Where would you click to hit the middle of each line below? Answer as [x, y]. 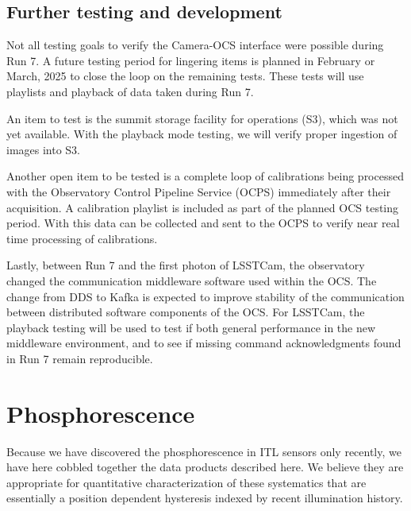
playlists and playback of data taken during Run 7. [130, 91]
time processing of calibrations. [82, 238]
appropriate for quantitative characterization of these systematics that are [186, 482]
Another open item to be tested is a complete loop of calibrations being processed [205, 176]
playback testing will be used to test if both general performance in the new [191, 327]
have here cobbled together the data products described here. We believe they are [205, 467]
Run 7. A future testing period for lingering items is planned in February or [191, 60]
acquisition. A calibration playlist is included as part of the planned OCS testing [203, 207]
